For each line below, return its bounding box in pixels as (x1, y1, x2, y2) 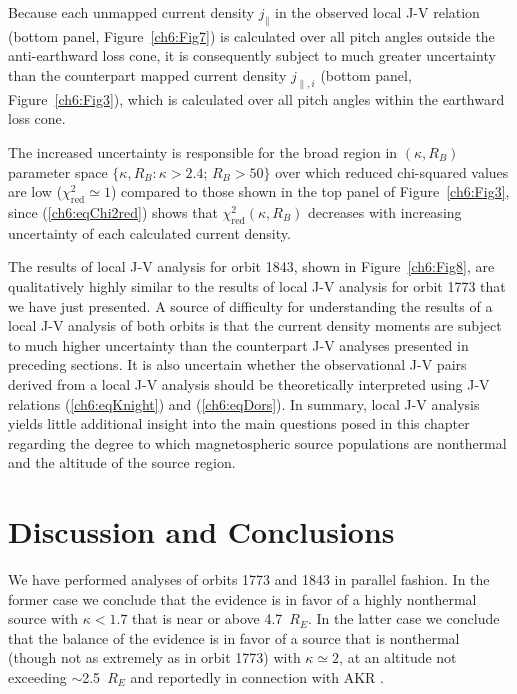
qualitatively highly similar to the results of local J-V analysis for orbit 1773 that (8, 275, 506, 296)
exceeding (8, 666, 67, 687)
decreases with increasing (308, 201, 462, 222)
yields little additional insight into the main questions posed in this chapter (8, 413, 470, 434)
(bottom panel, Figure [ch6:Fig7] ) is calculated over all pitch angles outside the (8, 25, 495, 46)
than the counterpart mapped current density (8, 64, 287, 85)
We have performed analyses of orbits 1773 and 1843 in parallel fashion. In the (8, 569, 490, 589)
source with (8, 608, 79, 629)
